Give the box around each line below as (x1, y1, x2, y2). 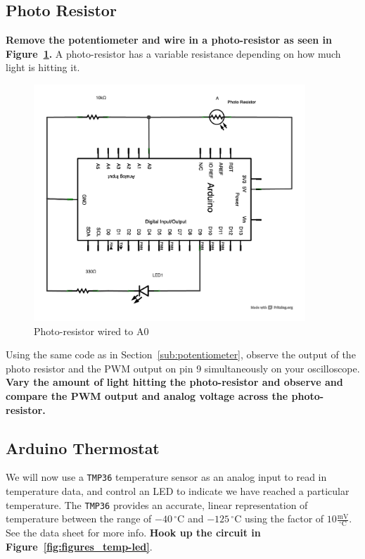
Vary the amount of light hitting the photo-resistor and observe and (6, 375, 343, 389)
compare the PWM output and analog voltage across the (6, 388, 288, 403)
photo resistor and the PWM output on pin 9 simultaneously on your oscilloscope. (6, 360, 360, 375)
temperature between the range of (6, 511, 152, 526)
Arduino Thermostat (6, 436, 160, 458)
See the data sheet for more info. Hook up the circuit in (6, 525, 261, 540)
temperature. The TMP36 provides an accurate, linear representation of (6, 497, 308, 512)
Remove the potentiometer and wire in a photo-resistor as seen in (6, 32, 332, 47)
